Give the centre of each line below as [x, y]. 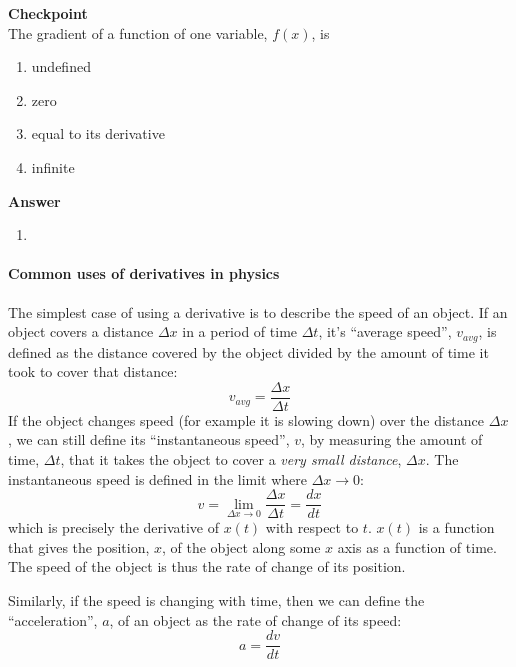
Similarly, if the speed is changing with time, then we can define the [216, 600]
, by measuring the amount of [391, 439]
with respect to [312, 527]
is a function [456, 527]
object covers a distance [81, 331]
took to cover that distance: [93, 371]
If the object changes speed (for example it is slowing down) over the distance [246, 419]
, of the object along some [241, 546]
